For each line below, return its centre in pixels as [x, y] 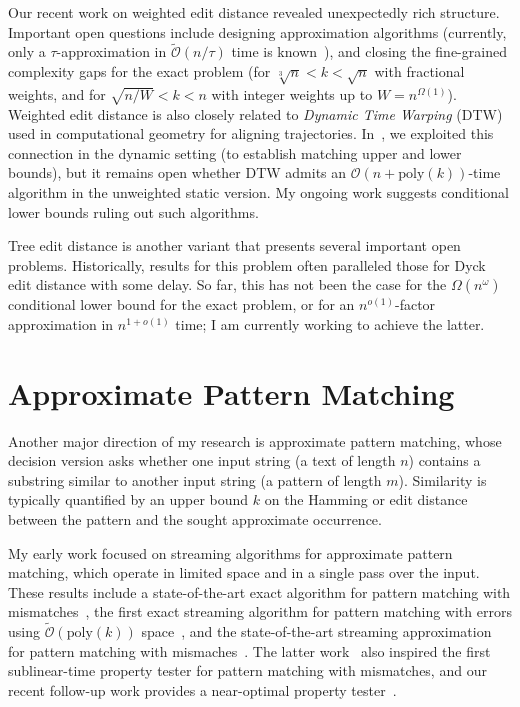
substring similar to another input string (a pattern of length [195, 479]
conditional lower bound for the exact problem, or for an [181, 304]
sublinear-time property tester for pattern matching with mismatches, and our [247, 670]
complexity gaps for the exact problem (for [139, 71]
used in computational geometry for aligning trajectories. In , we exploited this [251, 133]
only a [27, 51]
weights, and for [57, 93]
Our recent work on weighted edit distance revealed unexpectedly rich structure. [254, 12]
